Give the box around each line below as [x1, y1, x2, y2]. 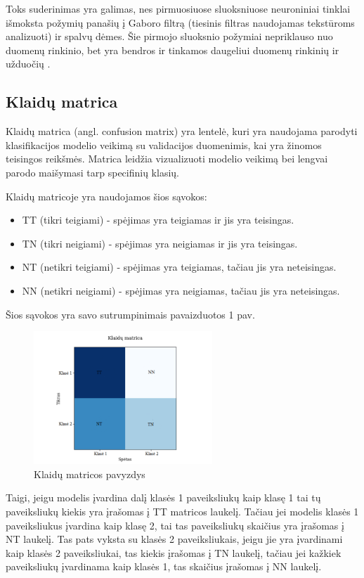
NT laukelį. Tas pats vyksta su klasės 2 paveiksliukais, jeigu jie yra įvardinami [6, 532, 343, 546]
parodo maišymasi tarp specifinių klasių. [6, 165, 179, 179]
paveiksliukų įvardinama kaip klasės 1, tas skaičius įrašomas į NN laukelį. [6, 559, 322, 574]
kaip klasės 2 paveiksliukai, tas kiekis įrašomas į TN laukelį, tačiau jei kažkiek [6, 545, 342, 560]
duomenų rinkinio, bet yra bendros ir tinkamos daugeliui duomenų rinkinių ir [6, 42, 339, 57]
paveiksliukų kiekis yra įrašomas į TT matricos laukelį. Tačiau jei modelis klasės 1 [6, 504, 359, 519]
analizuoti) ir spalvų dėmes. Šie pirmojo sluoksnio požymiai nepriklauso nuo [6, 29, 333, 44]
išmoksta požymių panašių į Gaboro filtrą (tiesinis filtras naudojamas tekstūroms [6, 15, 355, 30]
